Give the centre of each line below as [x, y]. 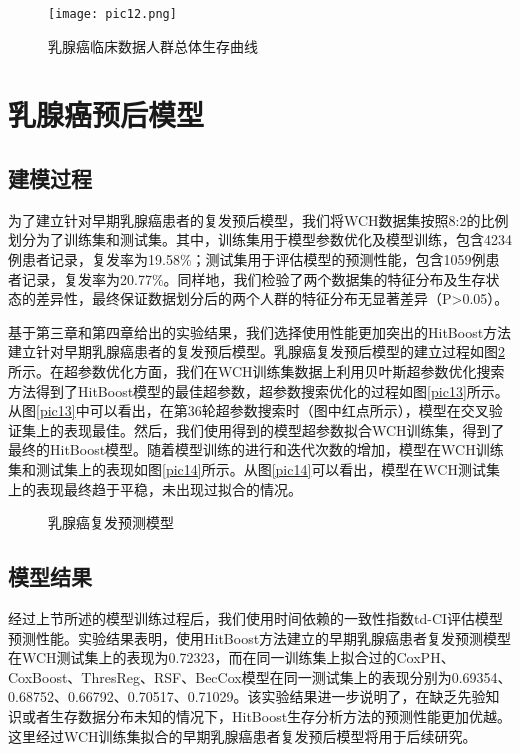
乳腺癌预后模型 [106, 114]
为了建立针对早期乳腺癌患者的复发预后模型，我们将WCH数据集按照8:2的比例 [258, 219]
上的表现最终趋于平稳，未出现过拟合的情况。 [155, 488]
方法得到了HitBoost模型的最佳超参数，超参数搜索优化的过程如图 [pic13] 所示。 [258, 390]
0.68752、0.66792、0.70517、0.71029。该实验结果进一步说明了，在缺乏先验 [247, 696]
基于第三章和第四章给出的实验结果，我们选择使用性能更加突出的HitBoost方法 [260, 331]
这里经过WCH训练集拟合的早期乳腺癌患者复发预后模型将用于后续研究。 [242, 735]
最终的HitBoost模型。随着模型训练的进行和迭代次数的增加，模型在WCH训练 [256, 449]
